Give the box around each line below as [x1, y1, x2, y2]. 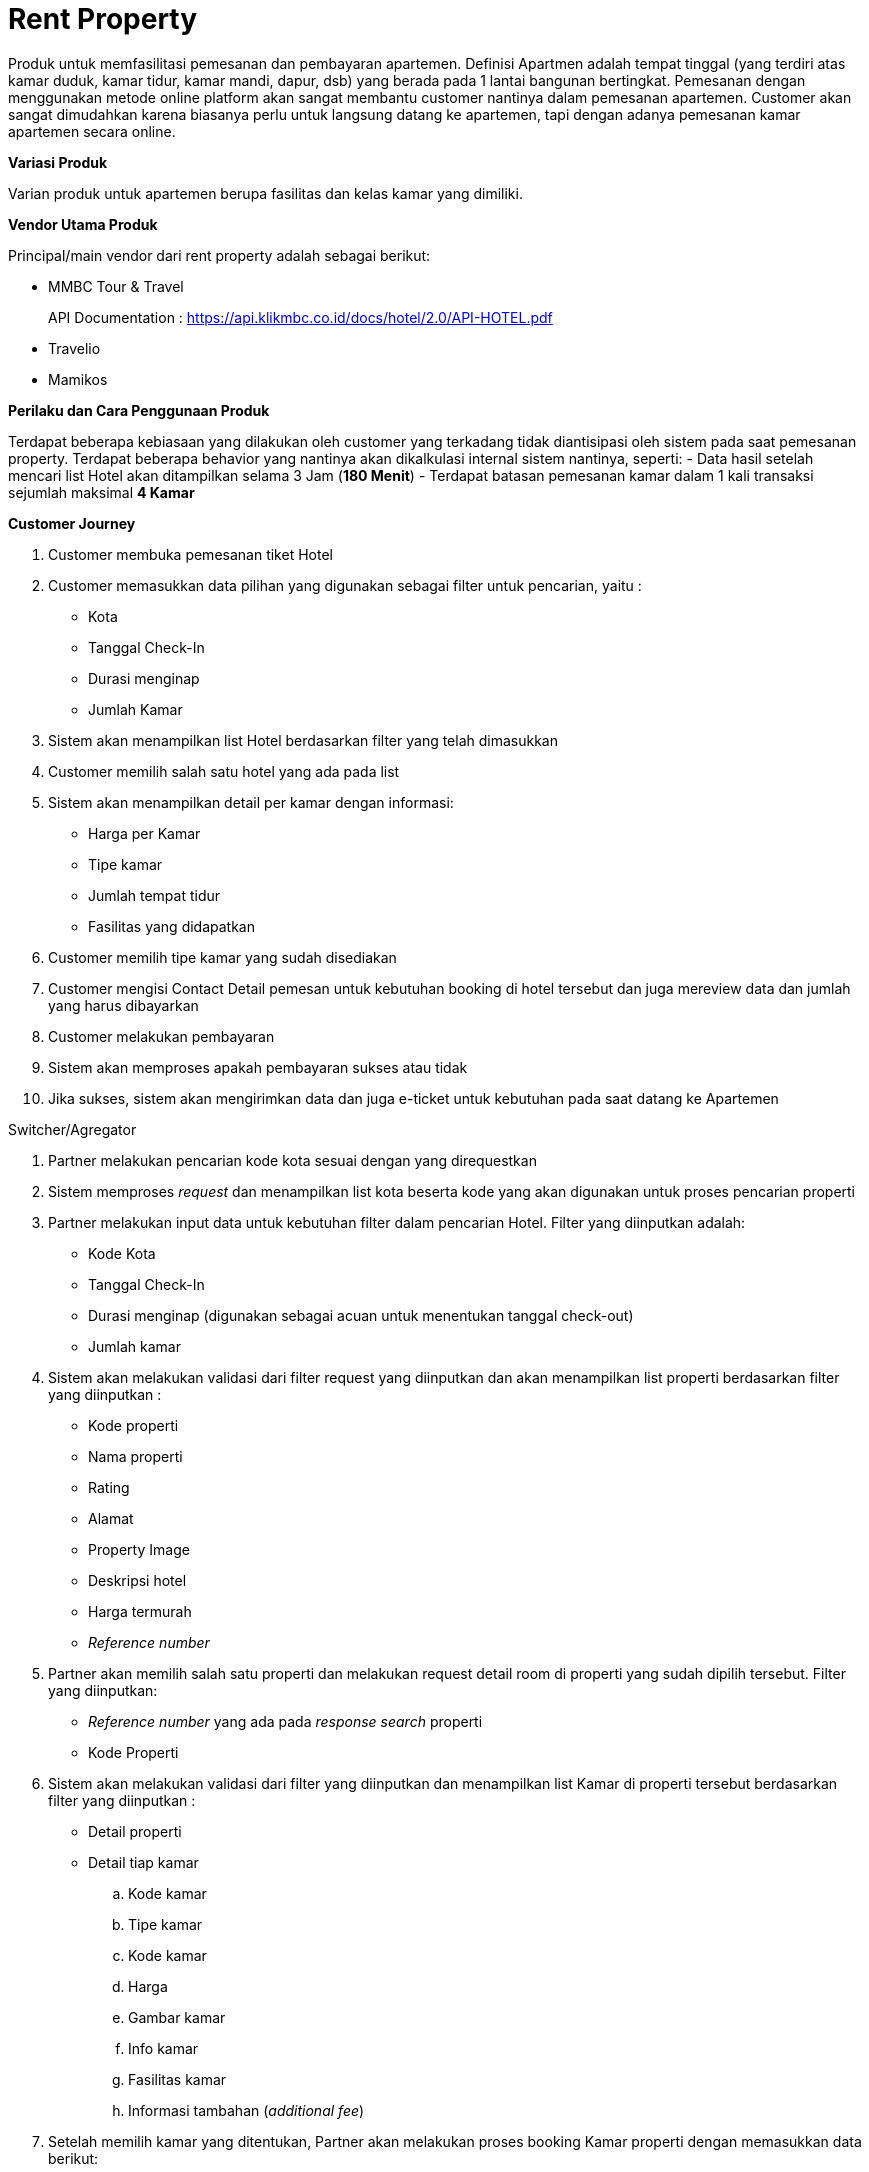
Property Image [88, 1540, 190, 1558]
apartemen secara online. [8, 122, 176, 140]
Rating [88, 1478, 130, 1496]
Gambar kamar [128, 2008, 226, 2026]
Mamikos [48, 370, 108, 388]
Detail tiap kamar [88, 1853, 199, 1871]
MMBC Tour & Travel [48, 277, 184, 295]
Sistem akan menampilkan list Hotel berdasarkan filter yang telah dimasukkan [48, 731, 559, 749]
